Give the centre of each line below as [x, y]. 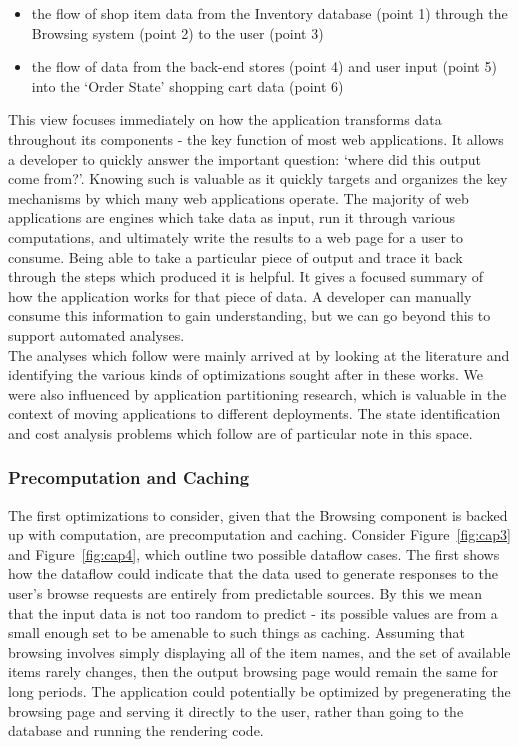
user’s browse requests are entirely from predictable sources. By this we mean [245, 593]
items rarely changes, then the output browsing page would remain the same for [253, 671]
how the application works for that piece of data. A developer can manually [240, 295]
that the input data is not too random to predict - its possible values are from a [253, 612]
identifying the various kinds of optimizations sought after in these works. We [246, 374]
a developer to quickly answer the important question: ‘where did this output [244, 158]
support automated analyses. [96, 334]
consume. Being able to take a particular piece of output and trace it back [235, 256]
